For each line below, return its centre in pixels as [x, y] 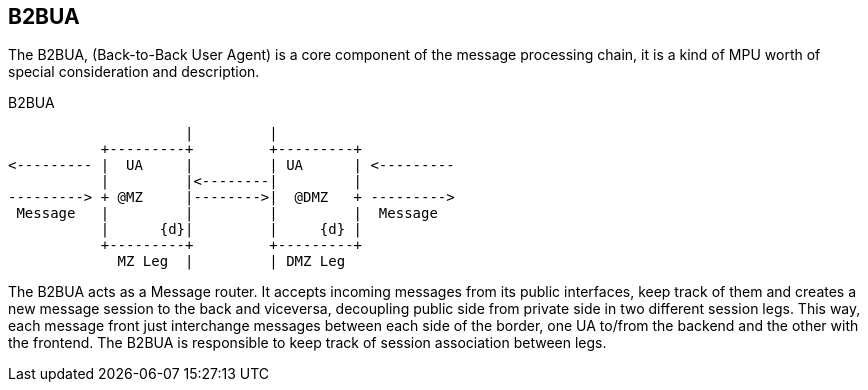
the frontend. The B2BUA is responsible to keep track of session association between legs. [307, 343]
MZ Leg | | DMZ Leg [231, 261]
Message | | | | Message [227, 213]
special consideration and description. [134, 72]
